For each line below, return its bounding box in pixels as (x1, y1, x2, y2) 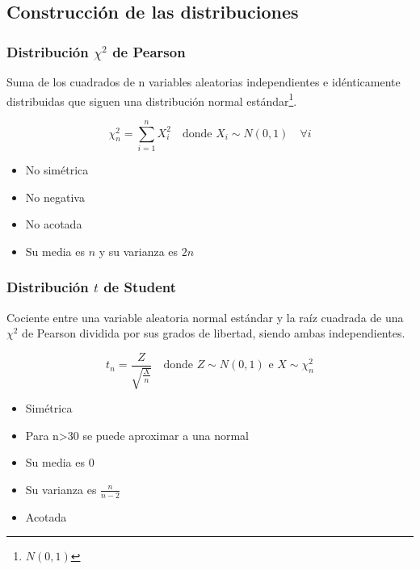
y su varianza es (99, 242, 178, 259)
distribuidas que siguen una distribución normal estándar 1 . (6, 90, 297, 109)
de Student (103, 277, 177, 297)
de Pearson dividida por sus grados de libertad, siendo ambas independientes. (22, 325, 405, 342)
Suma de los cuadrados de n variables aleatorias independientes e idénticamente (6, 73, 401, 90)
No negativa (25, 188, 85, 205)
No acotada (25, 216, 82, 233)
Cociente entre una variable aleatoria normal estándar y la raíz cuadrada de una (6, 308, 404, 325)
